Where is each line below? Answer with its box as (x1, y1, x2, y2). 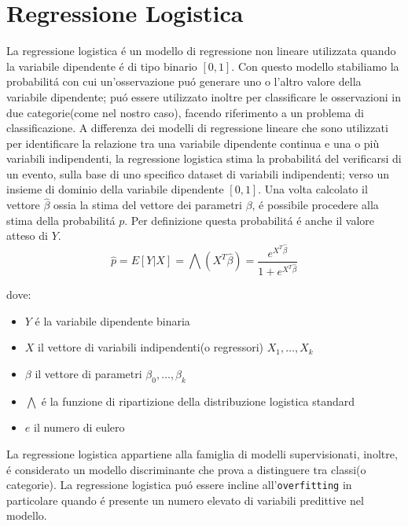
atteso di (6, 227, 48, 244)
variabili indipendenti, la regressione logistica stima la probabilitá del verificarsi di (6, 150, 402, 167)
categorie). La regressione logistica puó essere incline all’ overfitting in (6, 476, 352, 493)
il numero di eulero (33, 419, 125, 436)
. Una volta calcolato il (258, 181, 368, 197)
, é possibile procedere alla (252, 197, 379, 213)
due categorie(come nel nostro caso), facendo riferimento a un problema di (6, 104, 364, 120)
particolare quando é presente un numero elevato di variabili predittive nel (6, 491, 364, 508)
